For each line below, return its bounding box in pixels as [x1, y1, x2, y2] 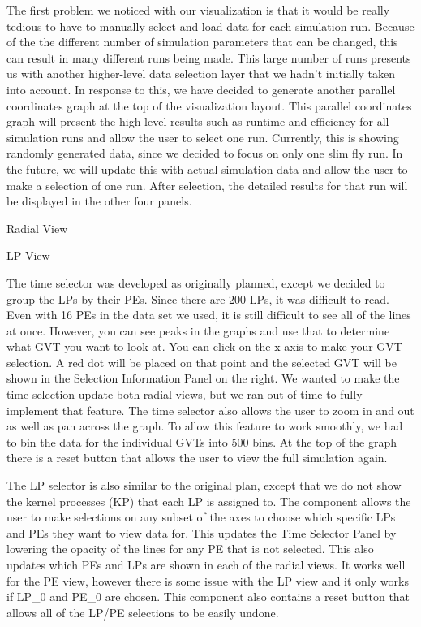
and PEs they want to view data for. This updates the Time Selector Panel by [6, 524, 397, 541]
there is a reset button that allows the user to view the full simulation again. [6, 449, 388, 466]
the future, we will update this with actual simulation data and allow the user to [6, 160, 408, 177]
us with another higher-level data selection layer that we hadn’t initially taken [6, 65, 396, 82]
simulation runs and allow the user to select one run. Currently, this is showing [6, 128, 399, 145]
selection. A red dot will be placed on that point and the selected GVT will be [6, 353, 397, 370]
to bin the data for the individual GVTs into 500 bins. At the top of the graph [6, 433, 397, 450]
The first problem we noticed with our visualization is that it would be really [6, 2, 390, 18]
